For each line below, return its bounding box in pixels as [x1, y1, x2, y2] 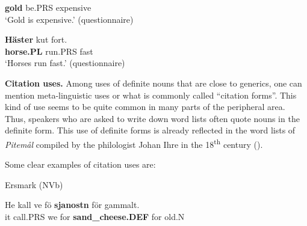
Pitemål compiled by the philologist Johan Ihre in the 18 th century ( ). [5, 136, 263, 150]
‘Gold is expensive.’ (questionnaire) [5, 13, 134, 25]
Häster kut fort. [5, 33, 67, 46]
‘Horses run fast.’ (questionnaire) [5, 56, 125, 69]
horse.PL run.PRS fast [5, 44, 93, 57]
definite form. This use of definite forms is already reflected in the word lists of [5, 124, 296, 136]
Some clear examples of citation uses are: [5, 158, 156, 171]
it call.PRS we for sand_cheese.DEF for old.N [5, 210, 185, 222]
